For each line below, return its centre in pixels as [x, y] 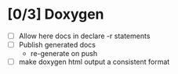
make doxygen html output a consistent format [94, 62]
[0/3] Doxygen [56, 14]
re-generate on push [64, 54]
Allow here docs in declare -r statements [84, 36]
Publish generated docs [57, 45]
